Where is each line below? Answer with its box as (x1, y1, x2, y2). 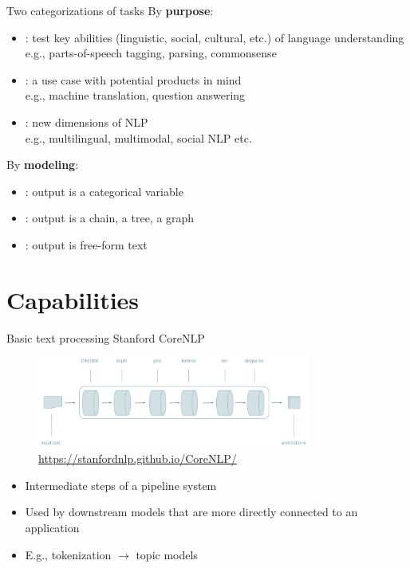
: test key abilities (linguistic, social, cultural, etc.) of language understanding (25, 29, 404, 45)
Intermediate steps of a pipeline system (25, 476, 217, 493)
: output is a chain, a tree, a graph (25, 210, 195, 226)
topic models (136, 546, 198, 562)
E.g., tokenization (25, 546, 112, 562)
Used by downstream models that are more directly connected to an (25, 503, 358, 520)
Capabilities (6, 283, 140, 315)
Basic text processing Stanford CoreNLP (6, 329, 205, 346)
